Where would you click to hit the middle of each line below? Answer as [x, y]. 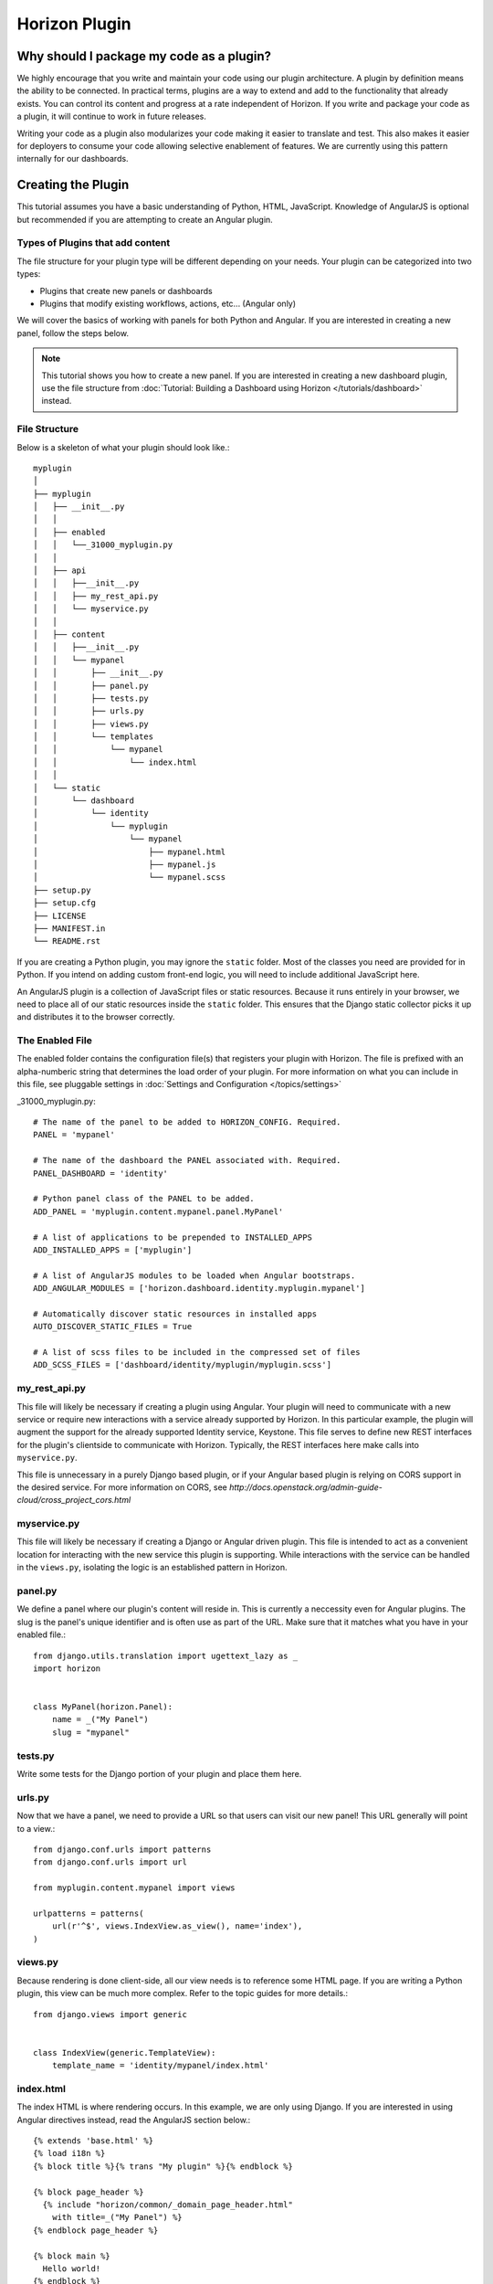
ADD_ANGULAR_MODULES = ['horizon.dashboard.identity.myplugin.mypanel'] [199, 1289]
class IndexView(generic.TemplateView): [125, 2052]
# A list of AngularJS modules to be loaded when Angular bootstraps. [194, 1275]
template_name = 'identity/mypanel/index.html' [160, 2066]
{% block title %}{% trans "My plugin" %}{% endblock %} [163, 2166]
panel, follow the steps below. [73, 333]
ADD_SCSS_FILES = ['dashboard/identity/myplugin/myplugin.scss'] [183, 1365]
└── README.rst [67, 941]
